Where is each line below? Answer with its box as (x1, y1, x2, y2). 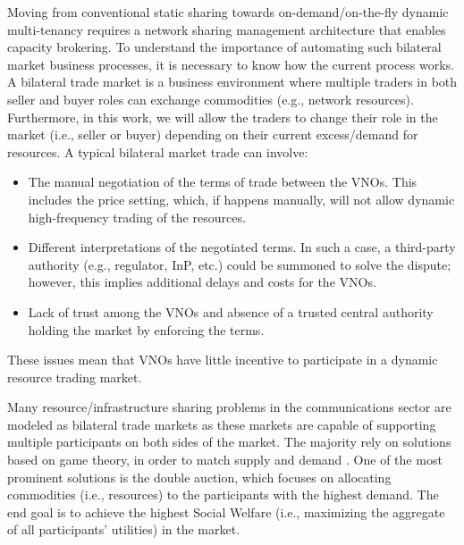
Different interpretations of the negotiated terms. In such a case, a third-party (28, 238, 456, 256)
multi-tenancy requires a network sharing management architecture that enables (7, 20, 446, 38)
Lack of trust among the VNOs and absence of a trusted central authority (28, 302, 434, 321)
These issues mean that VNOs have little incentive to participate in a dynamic (7, 350, 438, 369)
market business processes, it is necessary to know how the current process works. (7, 54, 455, 73)
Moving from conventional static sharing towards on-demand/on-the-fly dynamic (7, 3, 449, 21)
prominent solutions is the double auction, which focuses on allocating (7, 467, 392, 486)
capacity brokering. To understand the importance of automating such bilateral (7, 38, 442, 56)
